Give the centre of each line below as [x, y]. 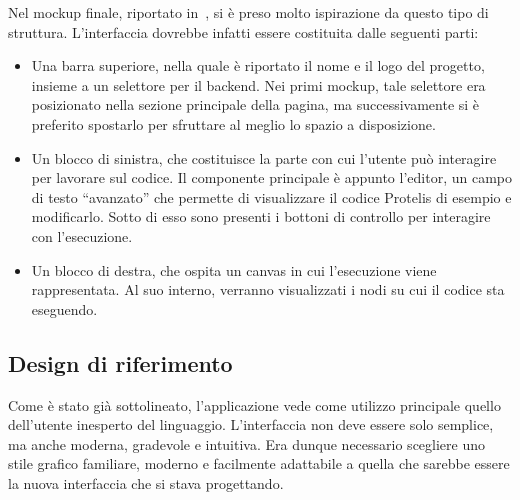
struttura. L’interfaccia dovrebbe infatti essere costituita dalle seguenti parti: [243, 31]
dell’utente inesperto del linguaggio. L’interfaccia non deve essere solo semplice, [251, 424]
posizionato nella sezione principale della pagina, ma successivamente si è [255, 104]
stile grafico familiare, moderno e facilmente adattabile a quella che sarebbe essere [259, 463]
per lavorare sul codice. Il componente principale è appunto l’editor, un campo [271, 177]
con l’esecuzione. [82, 235]
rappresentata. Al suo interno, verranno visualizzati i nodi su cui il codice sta [268, 289]
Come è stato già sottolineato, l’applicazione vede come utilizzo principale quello [254, 404]
